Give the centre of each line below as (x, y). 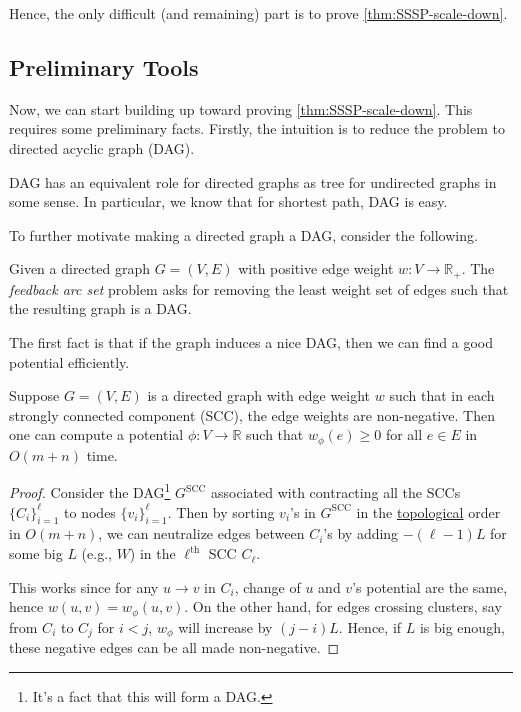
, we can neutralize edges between (201, 533)
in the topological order (428, 511)
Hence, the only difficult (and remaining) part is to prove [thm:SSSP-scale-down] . (258, 13)
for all (404, 434)
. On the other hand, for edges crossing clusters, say (343, 606)
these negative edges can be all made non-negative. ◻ (174, 647)
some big (36, 553)
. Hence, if (370, 626)
